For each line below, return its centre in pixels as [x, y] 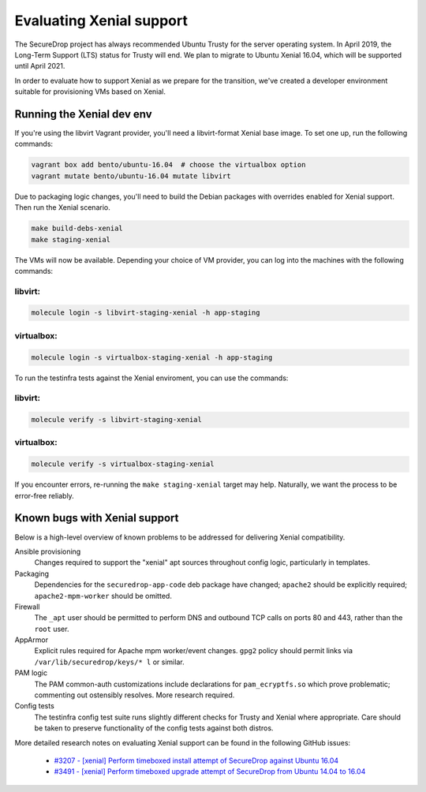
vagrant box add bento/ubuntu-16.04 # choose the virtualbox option [168, 165]
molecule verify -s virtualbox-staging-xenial [123, 464]
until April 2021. [40, 66]
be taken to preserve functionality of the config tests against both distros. [154, 728]
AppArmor [32, 640]
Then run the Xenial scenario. [62, 207]
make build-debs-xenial [77, 228]
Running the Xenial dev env [84, 114]
